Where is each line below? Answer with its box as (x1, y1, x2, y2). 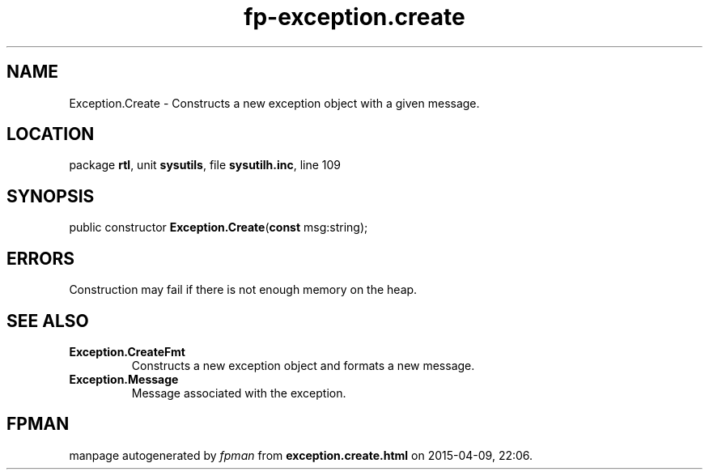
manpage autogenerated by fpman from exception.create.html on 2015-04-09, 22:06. (69, 448, 533, 462)
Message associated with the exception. (131, 385, 346, 400)
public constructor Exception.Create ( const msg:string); (69, 220, 368, 235)
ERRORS (6, 248, 75, 269)
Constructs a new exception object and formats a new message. (131, 358, 475, 372)
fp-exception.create (244, 3, 465, 31)
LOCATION (6, 124, 95, 145)
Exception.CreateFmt (69, 344, 185, 359)
